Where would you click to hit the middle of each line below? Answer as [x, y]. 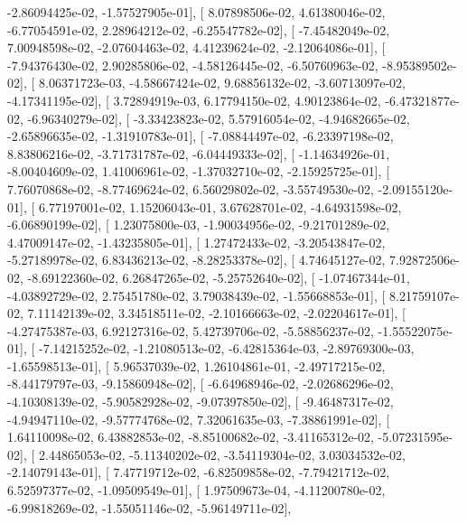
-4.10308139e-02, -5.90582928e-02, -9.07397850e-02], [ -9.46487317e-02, [201, 402]
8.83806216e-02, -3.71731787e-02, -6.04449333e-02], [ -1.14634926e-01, [199, 153]
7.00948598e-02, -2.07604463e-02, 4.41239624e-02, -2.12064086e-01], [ [196, 47]
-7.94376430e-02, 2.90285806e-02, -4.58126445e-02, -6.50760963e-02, [193, 65]
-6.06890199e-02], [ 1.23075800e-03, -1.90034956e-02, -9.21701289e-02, [199, 225]
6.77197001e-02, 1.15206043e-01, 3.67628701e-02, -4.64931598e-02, [220, 206]
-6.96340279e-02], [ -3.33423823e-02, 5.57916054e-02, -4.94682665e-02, [219, 118]
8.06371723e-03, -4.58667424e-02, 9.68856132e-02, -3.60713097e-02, [222, 83]
